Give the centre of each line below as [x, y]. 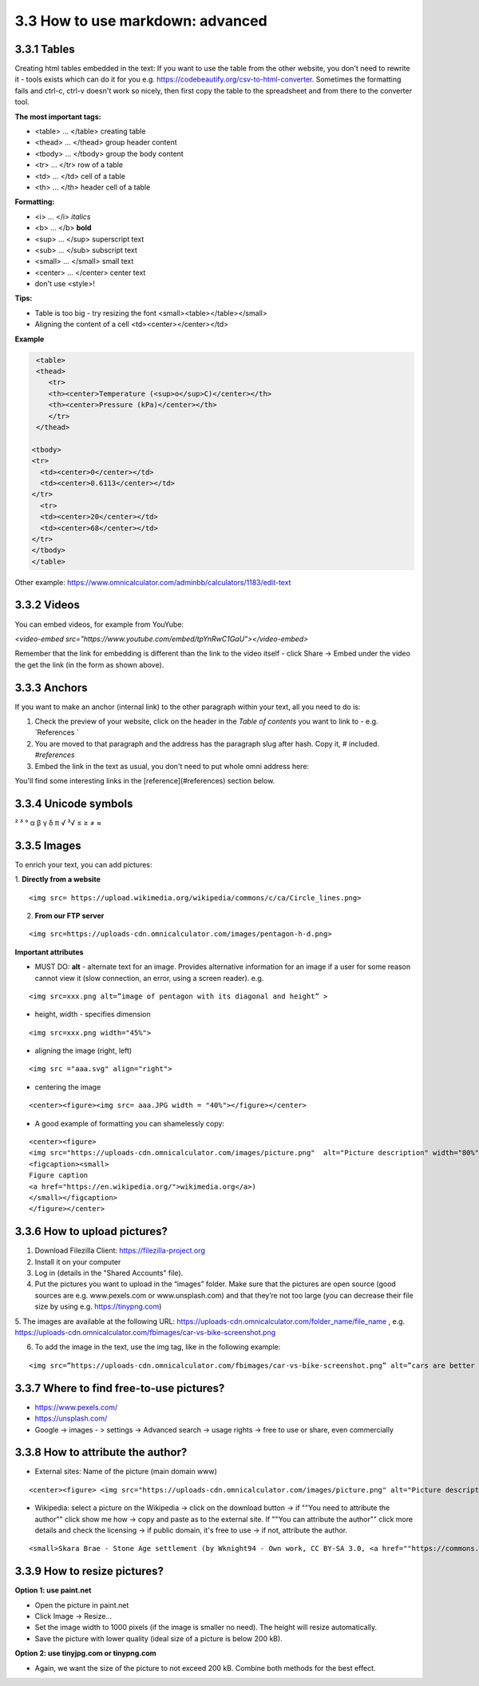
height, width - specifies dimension [93, 1014]
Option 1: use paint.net [53, 1590]
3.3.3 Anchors [51, 688]
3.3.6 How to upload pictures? [91, 1232]
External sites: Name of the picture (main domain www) [126, 1472]
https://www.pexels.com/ [76, 1407]
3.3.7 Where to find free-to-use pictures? [120, 1388]
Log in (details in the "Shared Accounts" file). [109, 1273]
